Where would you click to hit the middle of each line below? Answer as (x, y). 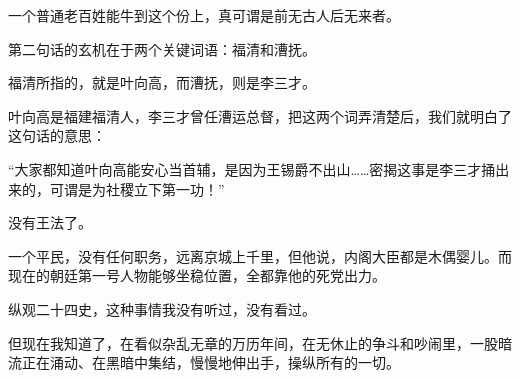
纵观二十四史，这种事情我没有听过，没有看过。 (162, 308)
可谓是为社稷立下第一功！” (137, 188)
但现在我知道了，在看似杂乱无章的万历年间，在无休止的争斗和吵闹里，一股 (253, 342)
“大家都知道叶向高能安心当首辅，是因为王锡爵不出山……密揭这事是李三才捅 (252, 168)
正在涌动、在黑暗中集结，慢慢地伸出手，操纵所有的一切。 (210, 362)
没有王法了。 (50, 222)
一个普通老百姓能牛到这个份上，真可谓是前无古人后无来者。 (204, 15)
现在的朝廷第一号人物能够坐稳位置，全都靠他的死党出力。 (197, 275)
